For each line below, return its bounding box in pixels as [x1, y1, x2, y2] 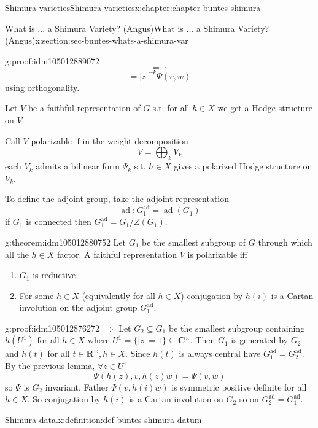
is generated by [231, 333, 288, 346]
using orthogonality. [5, 80, 80, 93]
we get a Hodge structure [217, 101, 313, 114]
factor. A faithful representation [56, 247, 177, 260]
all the [5, 247, 29, 260]
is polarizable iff [187, 247, 247, 260]
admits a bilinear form [36, 160, 120, 173]
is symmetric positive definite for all [171, 380, 307, 393]
